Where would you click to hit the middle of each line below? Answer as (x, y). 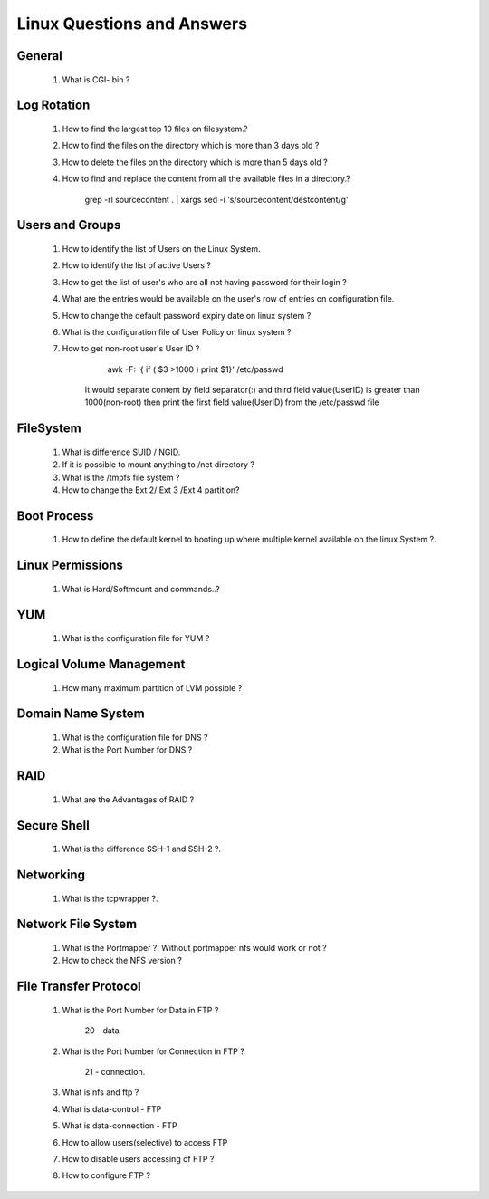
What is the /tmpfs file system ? (121, 477)
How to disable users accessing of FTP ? (138, 1159)
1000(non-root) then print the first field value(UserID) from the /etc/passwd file (232, 402)
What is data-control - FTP (112, 1108)
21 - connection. (115, 1072)
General (40, 56)
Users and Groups (69, 225)
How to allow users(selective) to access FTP (145, 1142)
